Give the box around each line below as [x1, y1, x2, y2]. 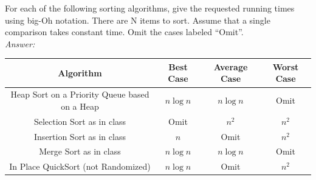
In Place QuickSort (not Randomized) [9, 160, 151, 173]
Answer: [5, 37, 35, 50]
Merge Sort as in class [39, 145, 121, 158]
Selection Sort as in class [33, 115, 126, 127]
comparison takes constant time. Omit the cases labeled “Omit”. [5, 25, 244, 38]
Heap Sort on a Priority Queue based [10, 88, 149, 101]
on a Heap [61, 99, 99, 112]
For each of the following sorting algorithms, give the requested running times [5, 2, 295, 14]
